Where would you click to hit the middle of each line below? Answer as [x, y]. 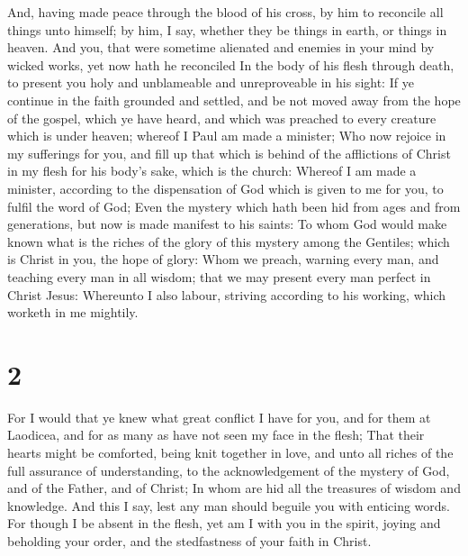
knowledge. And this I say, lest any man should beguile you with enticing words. [229, 505]
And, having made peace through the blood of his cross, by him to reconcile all [225, 12]
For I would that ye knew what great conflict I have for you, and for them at [219, 417]
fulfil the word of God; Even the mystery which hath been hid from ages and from [234, 206]
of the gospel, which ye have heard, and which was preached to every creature [222, 118]
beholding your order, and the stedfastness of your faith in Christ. [189, 540]
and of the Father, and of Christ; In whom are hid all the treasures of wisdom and [234, 488]
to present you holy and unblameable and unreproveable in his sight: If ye [211, 82]
